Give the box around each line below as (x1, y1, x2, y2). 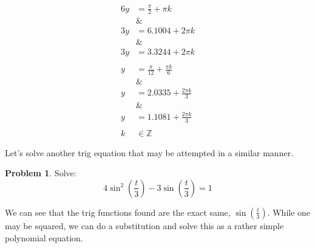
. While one (267, 205, 311, 218)
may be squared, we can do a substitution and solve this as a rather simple (5, 219, 284, 232)
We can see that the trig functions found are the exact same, (5, 205, 231, 218)
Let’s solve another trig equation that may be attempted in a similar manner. (5, 146, 294, 159)
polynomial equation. (5, 231, 83, 244)
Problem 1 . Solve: (5, 167, 76, 179)
